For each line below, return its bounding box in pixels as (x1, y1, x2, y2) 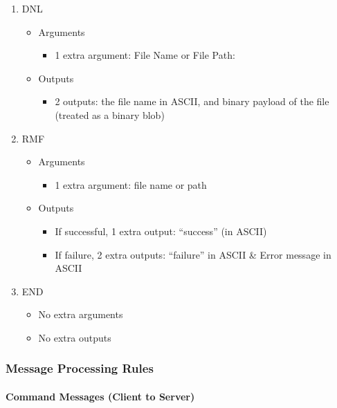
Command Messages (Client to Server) (6, 389, 195, 403)
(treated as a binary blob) (55, 107, 165, 122)
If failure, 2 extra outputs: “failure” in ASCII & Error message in (55, 247, 331, 261)
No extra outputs (38, 330, 111, 344)
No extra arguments (38, 307, 123, 322)
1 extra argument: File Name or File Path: (55, 48, 235, 62)
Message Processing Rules (6, 360, 154, 377)
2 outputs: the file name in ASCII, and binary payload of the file (55, 94, 329, 109)
